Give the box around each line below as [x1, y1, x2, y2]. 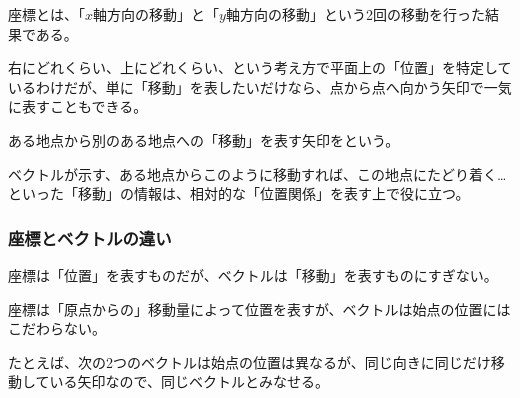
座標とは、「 [8, 4, 85, 24]
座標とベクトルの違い [8, 225, 172, 250]
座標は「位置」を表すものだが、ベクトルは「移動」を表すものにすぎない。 [8, 264, 498, 285]
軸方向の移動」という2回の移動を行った [225, 4, 485, 24]
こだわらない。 [8, 318, 106, 339]
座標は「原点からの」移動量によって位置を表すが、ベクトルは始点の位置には [8, 298, 511, 319]
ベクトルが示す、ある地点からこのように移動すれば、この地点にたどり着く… [8, 163, 507, 184]
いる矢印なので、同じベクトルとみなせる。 [49, 371, 330, 392]
